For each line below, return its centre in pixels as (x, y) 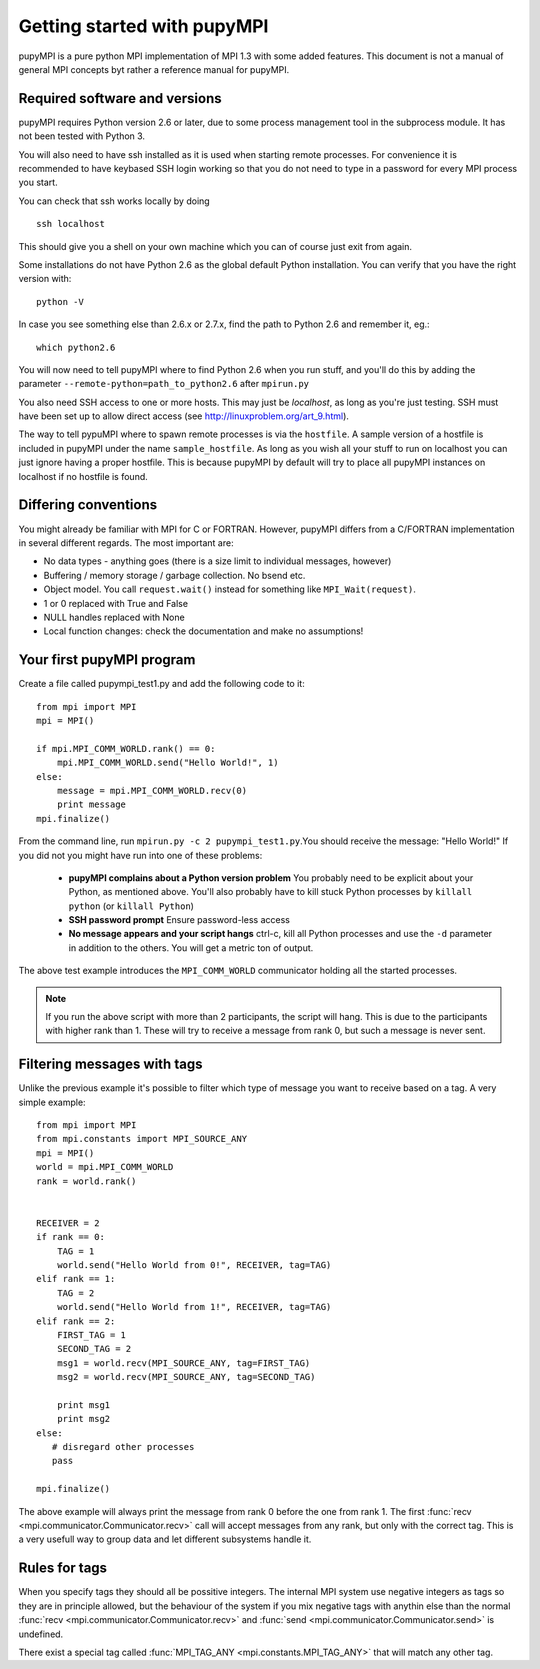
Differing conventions (88, 505)
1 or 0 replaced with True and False (116, 603)
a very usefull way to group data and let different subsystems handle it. (165, 1539)
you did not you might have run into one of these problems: (140, 855)
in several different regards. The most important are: (126, 542)
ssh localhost (70, 224)
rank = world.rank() (86, 1181)
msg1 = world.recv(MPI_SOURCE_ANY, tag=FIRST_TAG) (183, 1363)
